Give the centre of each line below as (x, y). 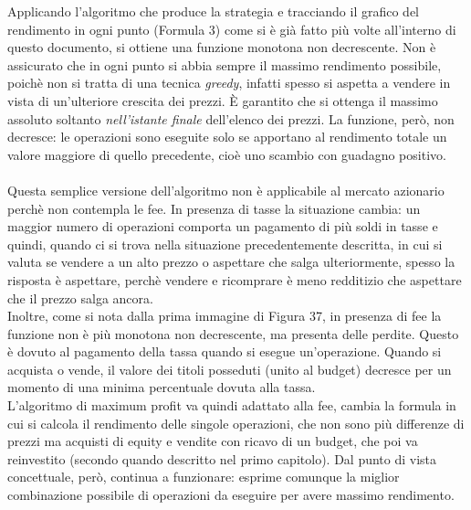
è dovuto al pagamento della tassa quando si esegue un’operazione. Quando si (225, 351)
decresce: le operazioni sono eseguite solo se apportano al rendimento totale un (227, 137)
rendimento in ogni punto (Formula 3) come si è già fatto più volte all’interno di (232, 29)
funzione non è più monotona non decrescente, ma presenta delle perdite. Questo (233, 333)
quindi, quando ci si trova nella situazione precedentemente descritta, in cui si (225, 244)
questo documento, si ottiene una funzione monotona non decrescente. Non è (222, 47)
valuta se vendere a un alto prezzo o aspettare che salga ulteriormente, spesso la (231, 262)
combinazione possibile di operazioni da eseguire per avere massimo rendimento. (231, 495)
